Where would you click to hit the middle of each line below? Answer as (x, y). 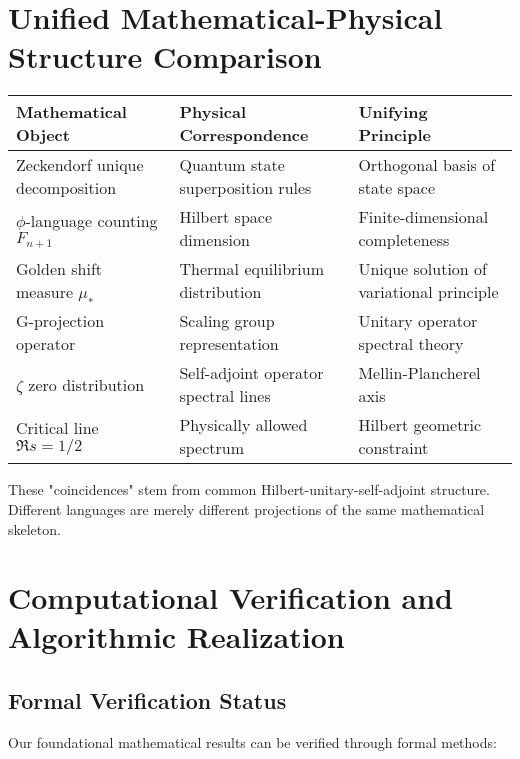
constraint (393, 448)
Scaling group (227, 321)
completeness (404, 240)
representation (229, 344)
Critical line (57, 428)
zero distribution (86, 384)
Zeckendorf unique (80, 165)
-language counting (91, 220)
